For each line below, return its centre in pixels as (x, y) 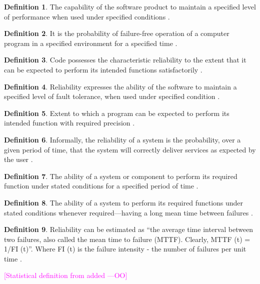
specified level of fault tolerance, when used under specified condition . (112, 96)
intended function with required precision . (69, 123)
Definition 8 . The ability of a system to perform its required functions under (124, 202)
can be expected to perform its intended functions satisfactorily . (103, 69)
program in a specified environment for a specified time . (91, 43)
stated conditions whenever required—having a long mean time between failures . (128, 212)
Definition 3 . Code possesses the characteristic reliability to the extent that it (125, 60)
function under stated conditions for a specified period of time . (101, 186)
